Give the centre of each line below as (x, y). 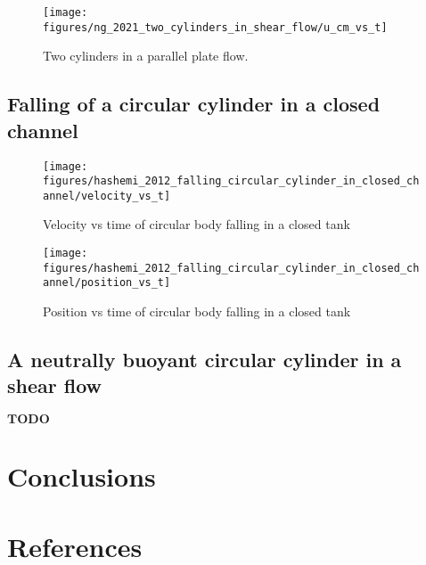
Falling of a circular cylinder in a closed (194, 104)
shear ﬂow (55, 385)
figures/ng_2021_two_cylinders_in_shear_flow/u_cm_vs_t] (215, 27)
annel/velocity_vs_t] (107, 196)
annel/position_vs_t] (107, 283)
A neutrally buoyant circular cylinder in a (205, 360)
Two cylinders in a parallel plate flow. (146, 56)
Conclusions (82, 476)
